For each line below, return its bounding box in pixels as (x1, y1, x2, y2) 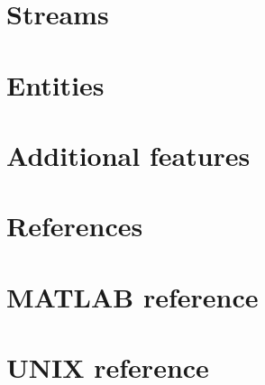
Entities (6, 66, 105, 103)
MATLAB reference (6, 278, 259, 315)
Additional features (6, 136, 251, 173)
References (6, 207, 143, 244)
